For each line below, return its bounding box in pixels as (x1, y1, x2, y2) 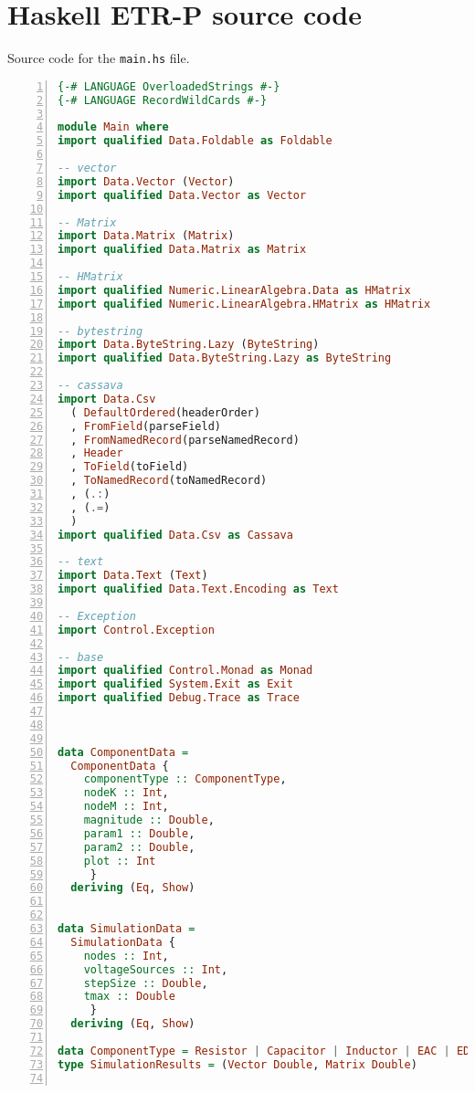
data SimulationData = (58, 922, 195, 936)
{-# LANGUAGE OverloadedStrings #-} (58, 79, 280, 93)
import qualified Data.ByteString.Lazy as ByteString (58, 352, 392, 365)
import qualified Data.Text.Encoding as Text (58, 583, 339, 596)
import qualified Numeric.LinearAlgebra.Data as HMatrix (58, 283, 411, 297)
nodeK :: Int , (83, 786, 169, 800)
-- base (58, 650, 104, 664)
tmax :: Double (83, 990, 175, 1004)
